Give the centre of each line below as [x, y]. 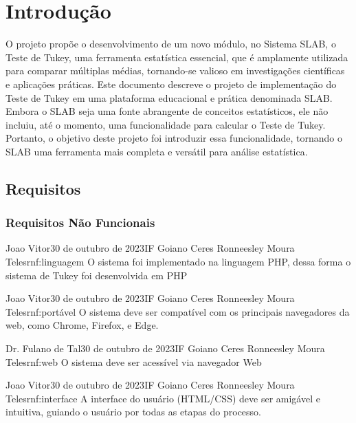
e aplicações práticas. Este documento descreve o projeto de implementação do [171, 84]
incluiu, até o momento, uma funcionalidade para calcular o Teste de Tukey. [166, 124]
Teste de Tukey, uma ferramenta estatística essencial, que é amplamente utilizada [177, 57]
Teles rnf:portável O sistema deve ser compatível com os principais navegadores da [178, 311]
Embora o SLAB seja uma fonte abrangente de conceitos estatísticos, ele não [167, 111]
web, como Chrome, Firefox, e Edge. [82, 325]
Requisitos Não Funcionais [80, 223]
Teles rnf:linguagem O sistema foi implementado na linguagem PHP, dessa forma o [178, 262]
